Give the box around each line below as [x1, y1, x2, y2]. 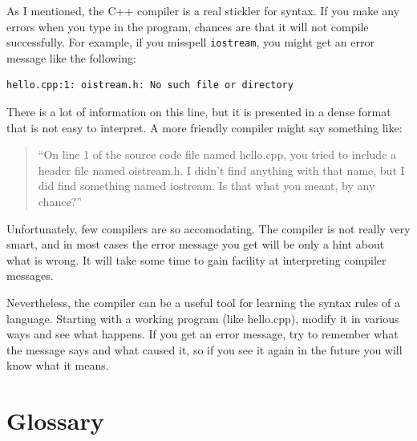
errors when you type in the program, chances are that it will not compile [6, 18, 369, 34]
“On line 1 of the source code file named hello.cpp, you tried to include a [38, 146, 397, 163]
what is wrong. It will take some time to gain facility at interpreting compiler [6, 251, 387, 268]
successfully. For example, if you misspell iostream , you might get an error [6, 34, 374, 51]
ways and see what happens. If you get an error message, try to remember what [6, 326, 399, 342]
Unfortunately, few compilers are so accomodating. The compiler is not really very [6, 220, 411, 237]
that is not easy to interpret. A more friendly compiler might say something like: [6, 119, 403, 136]
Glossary [6, 404, 104, 437]
